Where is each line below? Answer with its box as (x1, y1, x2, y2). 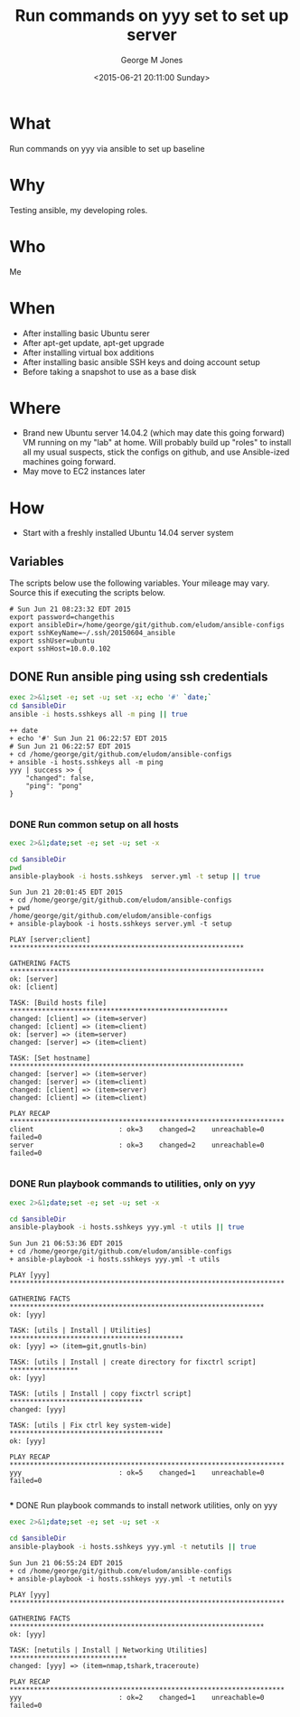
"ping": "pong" (25, 781, 83, 791)
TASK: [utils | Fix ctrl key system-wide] (9, 1421, 172, 1431)
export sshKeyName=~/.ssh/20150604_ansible (9, 629, 176, 638)
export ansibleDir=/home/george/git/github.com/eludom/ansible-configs (9, 621, 285, 630)
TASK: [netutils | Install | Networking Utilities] (9, 1646, 208, 1655)
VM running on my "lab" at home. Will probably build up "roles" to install (22, 437, 292, 448)
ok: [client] (9, 982, 59, 992)
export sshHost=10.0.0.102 (9, 644, 111, 653)
